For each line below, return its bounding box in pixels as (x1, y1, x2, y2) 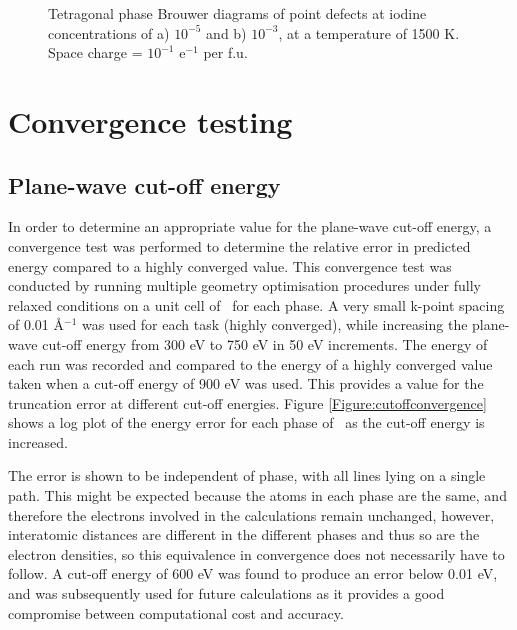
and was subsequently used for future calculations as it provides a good (8, 583, 445, 604)
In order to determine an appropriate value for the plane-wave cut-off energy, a (8, 216, 492, 237)
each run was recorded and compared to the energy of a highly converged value (8, 353, 493, 374)
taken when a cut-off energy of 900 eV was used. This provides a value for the (8, 373, 484, 394)
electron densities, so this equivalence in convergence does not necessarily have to (8, 543, 505, 564)
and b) (206, 22, 247, 43)
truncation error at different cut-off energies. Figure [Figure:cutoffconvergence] (8, 392, 487, 413)
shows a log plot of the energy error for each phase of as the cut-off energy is (8, 412, 485, 433)
